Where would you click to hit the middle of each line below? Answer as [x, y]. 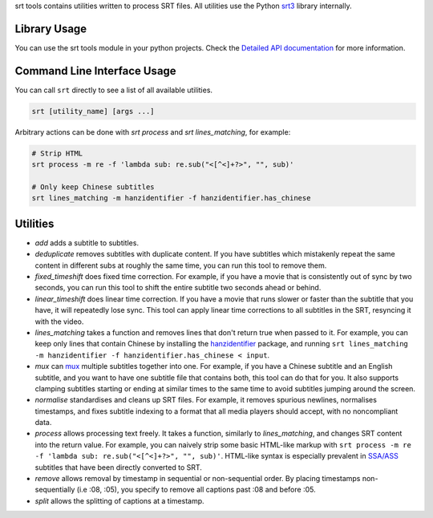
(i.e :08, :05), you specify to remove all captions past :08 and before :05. [196, 490]
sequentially [55, 490]
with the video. [59, 322]
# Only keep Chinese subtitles [93, 187]
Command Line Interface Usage [95, 71]
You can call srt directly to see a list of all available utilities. [113, 90]
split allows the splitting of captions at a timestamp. [119, 500]
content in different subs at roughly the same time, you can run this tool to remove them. [181, 265]
